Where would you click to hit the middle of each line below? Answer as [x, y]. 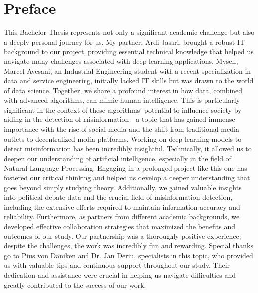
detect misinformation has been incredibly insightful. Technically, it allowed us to [128, 148]
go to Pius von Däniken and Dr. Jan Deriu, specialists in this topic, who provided [129, 255]
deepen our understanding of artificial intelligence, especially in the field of [118, 158]
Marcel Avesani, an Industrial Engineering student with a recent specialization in [128, 71]
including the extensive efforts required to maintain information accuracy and [122, 206]
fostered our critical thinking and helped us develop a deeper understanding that [127, 178]
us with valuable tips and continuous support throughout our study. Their [117, 265]
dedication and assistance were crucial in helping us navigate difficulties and [120, 274]
